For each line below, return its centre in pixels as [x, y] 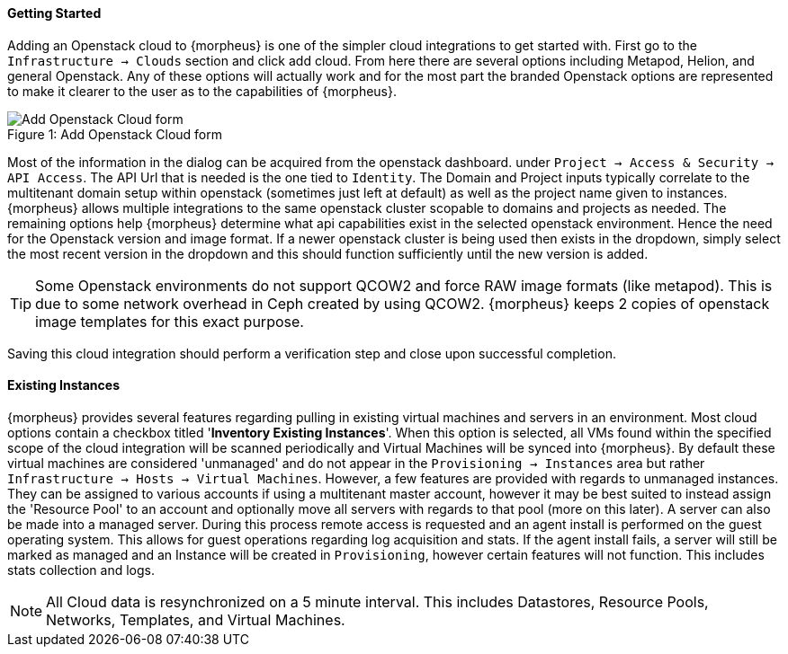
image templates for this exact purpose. [170, 321]
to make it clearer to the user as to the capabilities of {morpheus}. [202, 91]
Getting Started [54, 13]
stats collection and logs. [81, 570]
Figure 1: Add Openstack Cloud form [115, 134]
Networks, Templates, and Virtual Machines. [196, 619]
